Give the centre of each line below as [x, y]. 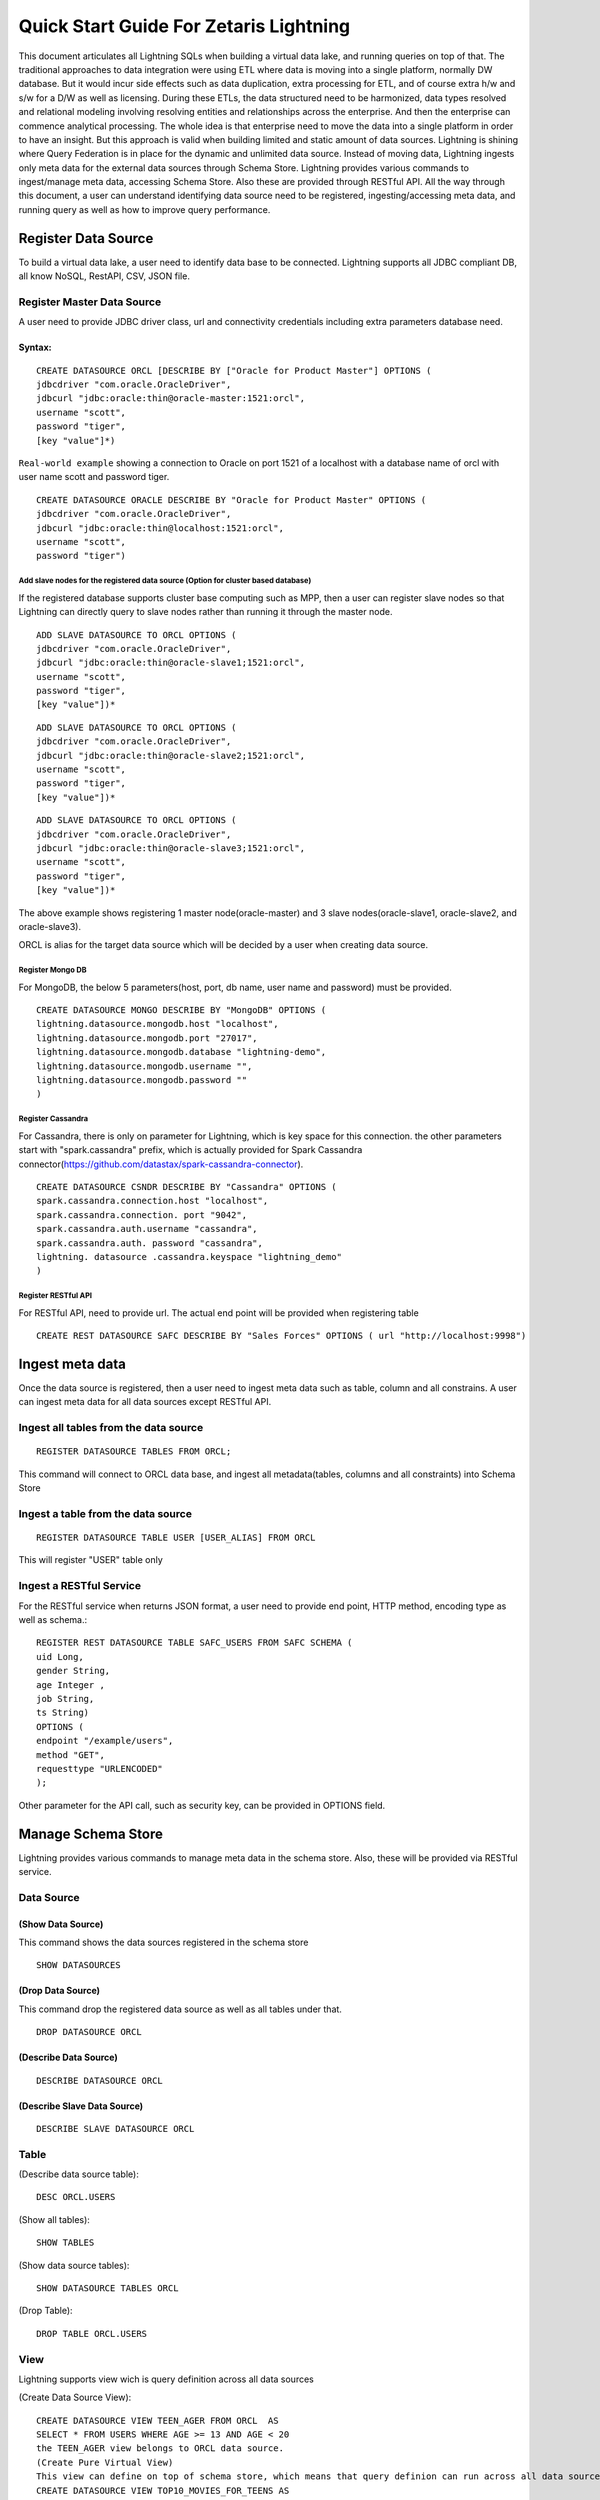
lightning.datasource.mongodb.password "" [142, 1080]
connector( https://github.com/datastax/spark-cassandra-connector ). [161, 1164]
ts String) [63, 1713]
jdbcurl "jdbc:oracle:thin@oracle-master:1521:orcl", [170, 398]
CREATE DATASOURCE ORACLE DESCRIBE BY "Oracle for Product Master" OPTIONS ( [231, 499]
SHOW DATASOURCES [78, 1965]
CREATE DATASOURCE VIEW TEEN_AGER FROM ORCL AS [157, 2420]
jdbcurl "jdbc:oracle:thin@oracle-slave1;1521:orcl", [170, 663]
